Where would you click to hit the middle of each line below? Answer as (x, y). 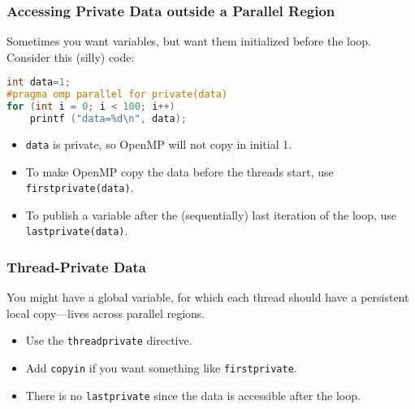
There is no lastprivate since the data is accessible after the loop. (193, 395)
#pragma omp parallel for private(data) (117, 95)
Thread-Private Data (76, 266)
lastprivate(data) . (77, 231)
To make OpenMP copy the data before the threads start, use (179, 171)
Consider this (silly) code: (71, 57)
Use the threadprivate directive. (109, 340)
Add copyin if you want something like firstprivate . (161, 368)
